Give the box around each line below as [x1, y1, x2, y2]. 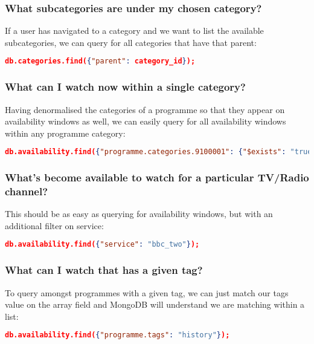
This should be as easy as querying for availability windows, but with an [5, 207, 273, 220]
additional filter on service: [5, 219, 104, 232]
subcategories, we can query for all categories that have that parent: [5, 36, 257, 48]
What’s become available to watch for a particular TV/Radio [5, 170, 309, 185]
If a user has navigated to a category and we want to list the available [5, 24, 264, 37]
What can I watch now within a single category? [5, 79, 246, 94]
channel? [5, 184, 48, 198]
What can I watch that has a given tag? [5, 262, 203, 277]
